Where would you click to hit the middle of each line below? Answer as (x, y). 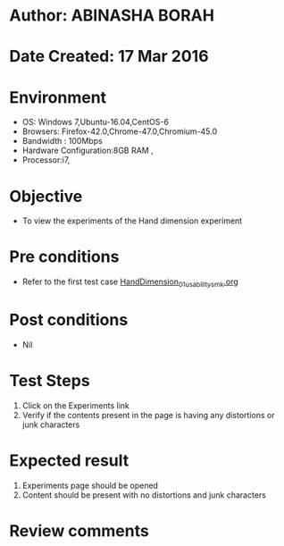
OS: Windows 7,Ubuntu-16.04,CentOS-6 (96, 122)
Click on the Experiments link (75, 405)
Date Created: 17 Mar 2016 (109, 57)
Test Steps (50, 381)
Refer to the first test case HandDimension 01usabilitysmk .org (130, 282)
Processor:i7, (46, 160)
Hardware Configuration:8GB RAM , (88, 151)
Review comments (79, 530)
